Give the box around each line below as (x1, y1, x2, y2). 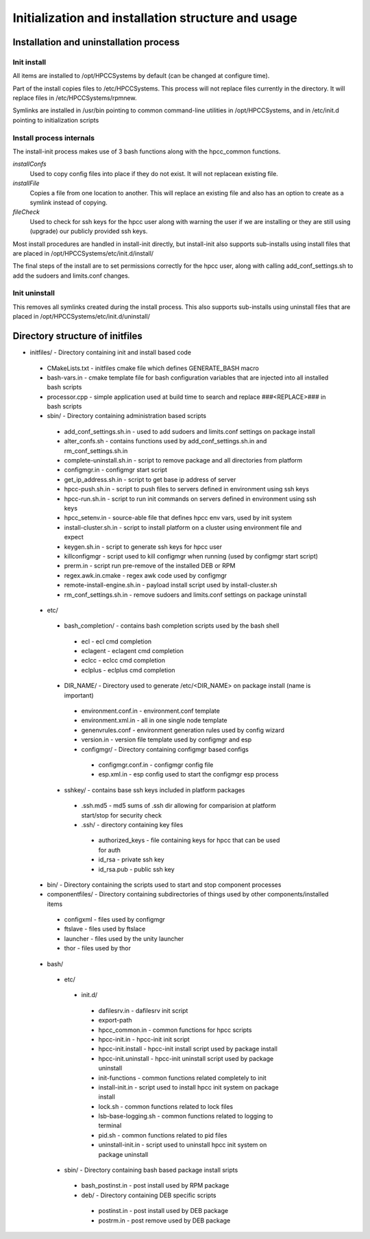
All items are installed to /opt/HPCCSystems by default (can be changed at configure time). (12, 72, 270, 80)
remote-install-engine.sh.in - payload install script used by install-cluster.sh (64, 581, 277, 589)
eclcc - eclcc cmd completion (81, 657, 166, 665)
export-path (98, 1016, 133, 1025)
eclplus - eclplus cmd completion (81, 665, 175, 674)
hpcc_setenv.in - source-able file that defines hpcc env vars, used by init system (64, 514, 293, 522)
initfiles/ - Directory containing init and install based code (29, 348, 192, 356)
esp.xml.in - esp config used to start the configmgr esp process (98, 770, 279, 778)
